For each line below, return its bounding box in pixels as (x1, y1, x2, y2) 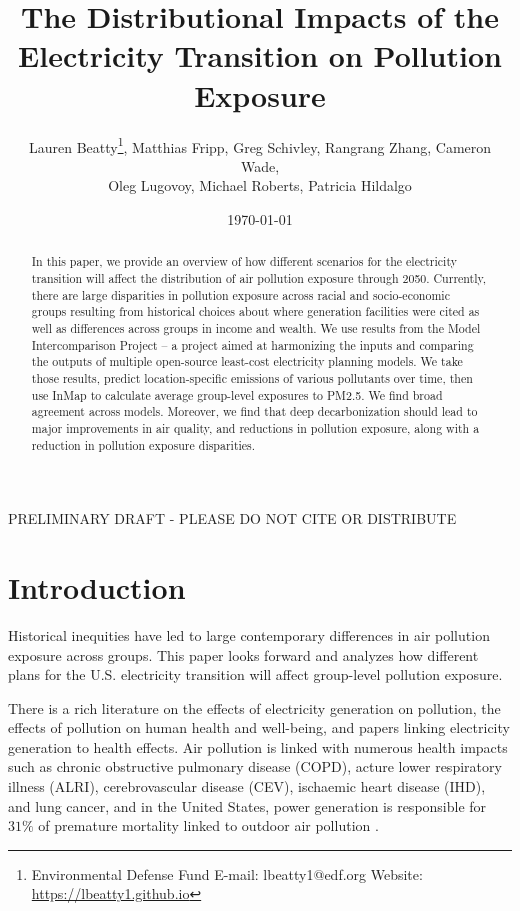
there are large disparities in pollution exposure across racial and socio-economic (31, 286, 450, 303)
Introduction (8, 566, 186, 607)
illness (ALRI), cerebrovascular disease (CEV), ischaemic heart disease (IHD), (8, 776, 486, 797)
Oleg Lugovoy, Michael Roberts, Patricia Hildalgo (108, 175, 412, 196)
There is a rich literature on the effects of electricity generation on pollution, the (8, 697, 501, 718)
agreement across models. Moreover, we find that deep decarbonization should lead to (31, 403, 478, 420)
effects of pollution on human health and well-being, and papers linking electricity (8, 717, 510, 738)
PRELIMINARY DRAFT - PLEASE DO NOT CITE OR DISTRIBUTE (8, 508, 457, 529)
